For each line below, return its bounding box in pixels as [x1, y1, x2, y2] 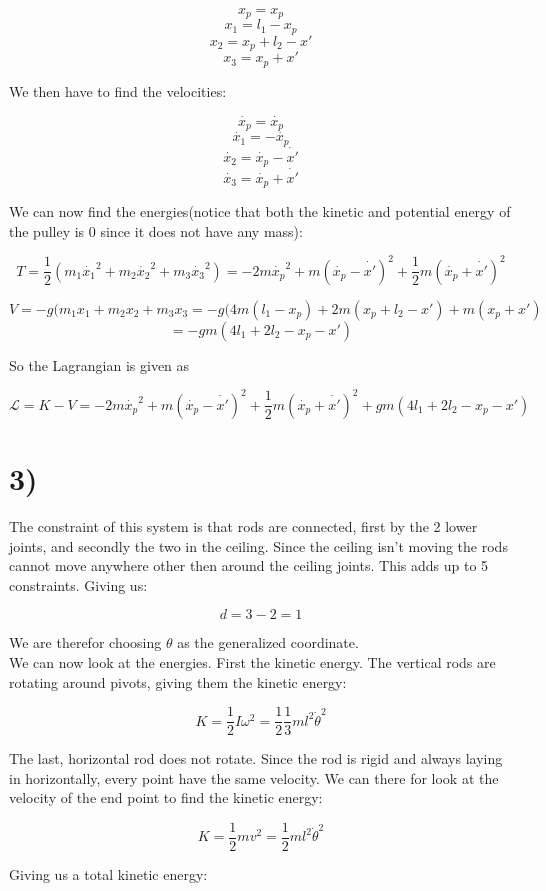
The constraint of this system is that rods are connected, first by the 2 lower [9, 516, 478, 536]
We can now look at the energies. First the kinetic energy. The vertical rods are [9, 651, 496, 672]
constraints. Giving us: [9, 574, 148, 595]
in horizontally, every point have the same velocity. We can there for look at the [9, 767, 499, 788]
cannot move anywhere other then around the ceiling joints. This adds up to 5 [9, 555, 489, 576]
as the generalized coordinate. [177, 632, 359, 653]
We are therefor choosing [9, 632, 162, 653]
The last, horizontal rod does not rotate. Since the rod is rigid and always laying [9, 748, 503, 769]
